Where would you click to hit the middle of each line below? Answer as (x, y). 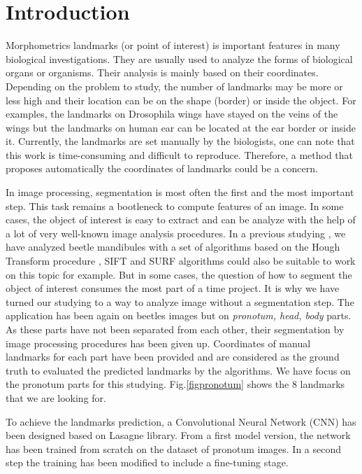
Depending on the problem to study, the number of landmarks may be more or (174, 86)
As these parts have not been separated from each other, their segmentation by (175, 329)
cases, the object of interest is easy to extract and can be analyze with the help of (181, 219)
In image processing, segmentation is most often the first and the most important (180, 192)
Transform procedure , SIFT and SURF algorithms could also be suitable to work (181, 261)
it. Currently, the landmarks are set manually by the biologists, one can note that (180, 141)
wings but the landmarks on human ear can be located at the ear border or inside (181, 127)
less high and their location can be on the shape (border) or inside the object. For (181, 100)
